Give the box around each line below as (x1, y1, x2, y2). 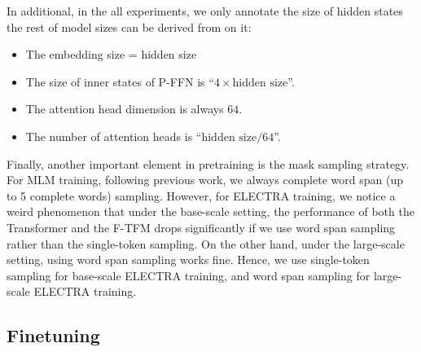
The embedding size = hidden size (25, 46, 197, 63)
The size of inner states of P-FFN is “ (25, 73, 214, 90)
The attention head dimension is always (25, 100, 224, 117)
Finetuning (7, 323, 100, 348)
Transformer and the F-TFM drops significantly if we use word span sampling (7, 218, 396, 235)
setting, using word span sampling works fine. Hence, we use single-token (7, 251, 370, 268)
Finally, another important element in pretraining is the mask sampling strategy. (7, 155, 410, 172)
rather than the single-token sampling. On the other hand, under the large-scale (7, 235, 405, 252)
